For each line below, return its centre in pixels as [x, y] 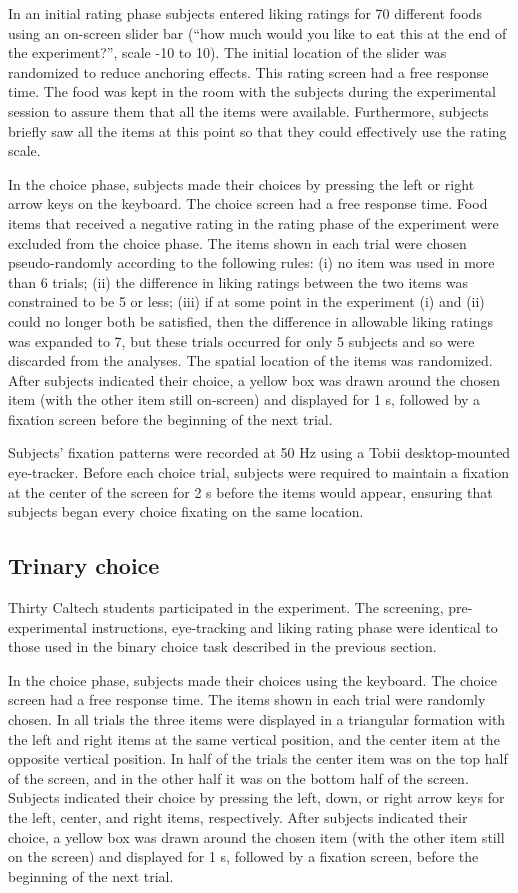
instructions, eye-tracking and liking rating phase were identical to [294, 626]
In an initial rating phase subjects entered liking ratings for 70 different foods [245, 13]
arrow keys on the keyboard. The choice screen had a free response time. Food [248, 203]
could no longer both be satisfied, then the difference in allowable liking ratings [250, 320]
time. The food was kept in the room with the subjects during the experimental [252, 91]
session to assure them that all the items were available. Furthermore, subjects [248, 110]
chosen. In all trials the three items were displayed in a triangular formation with [257, 719]
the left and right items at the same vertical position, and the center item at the [254, 738]
